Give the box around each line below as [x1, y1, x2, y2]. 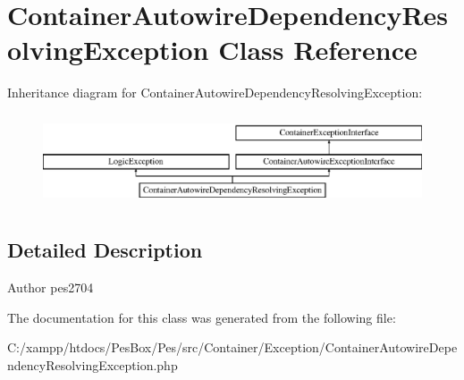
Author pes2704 [7, 278, 94, 297]
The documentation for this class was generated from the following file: [7, 308, 396, 326]
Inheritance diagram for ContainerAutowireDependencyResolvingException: [7, 83, 423, 102]
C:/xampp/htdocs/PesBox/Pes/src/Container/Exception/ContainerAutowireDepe [7, 338, 458, 357]
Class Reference [218, 31, 418, 68]
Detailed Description [7, 236, 203, 264]
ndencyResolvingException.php [7, 355, 178, 374]
